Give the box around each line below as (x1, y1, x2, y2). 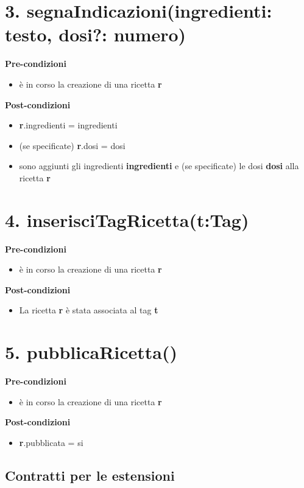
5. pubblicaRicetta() (5, 340, 178, 364)
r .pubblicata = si (19, 436, 83, 448)
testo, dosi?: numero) (5, 22, 186, 47)
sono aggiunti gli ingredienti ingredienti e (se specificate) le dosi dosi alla (19, 159, 299, 172)
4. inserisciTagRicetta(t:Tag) (5, 207, 249, 232)
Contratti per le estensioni (5, 465, 175, 484)
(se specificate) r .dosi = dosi (19, 139, 125, 152)
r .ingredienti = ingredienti (19, 119, 118, 131)
